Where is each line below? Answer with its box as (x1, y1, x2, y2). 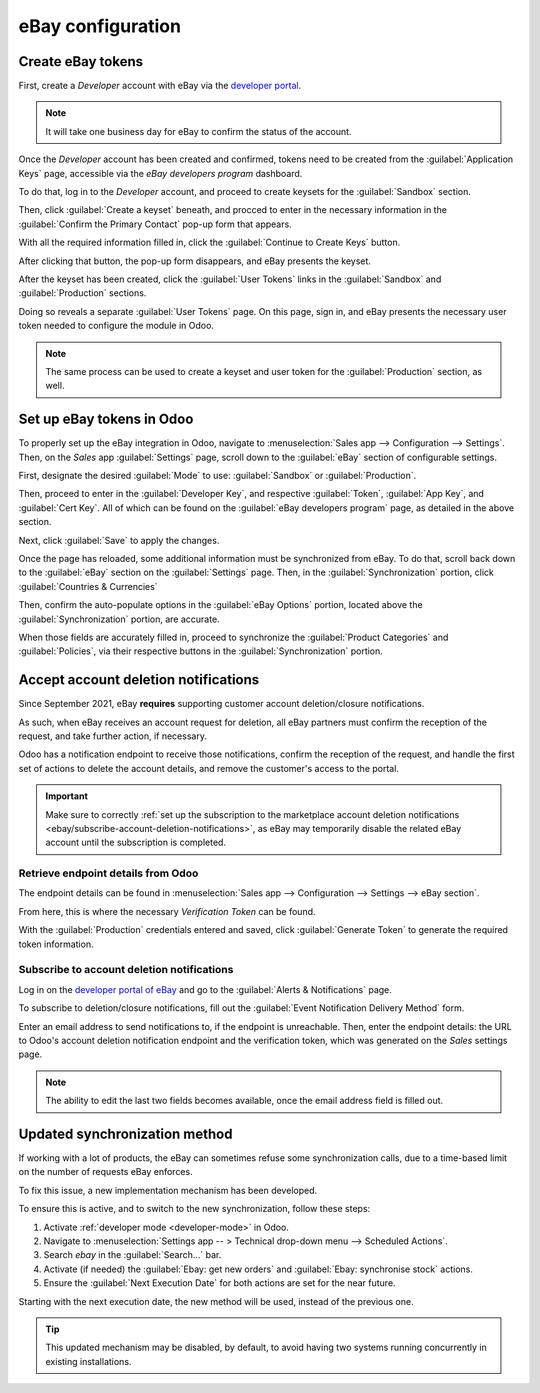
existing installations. (45, 1355, 132, 1367)
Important (45, 790, 89, 802)
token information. (18, 938, 94, 950)
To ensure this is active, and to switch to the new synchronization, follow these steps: (18, 1203, 371, 1215)
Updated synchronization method (18, 1125, 233, 1142)
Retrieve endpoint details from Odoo (18, 866, 199, 880)
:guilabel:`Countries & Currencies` (18, 580, 159, 592)
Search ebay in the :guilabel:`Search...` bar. (43, 1249, 222, 1261)
